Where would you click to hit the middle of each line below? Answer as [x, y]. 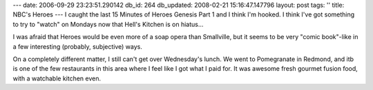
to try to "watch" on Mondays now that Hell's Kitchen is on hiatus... [108, 24]
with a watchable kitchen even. [57, 78]
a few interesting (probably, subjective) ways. [78, 46]
